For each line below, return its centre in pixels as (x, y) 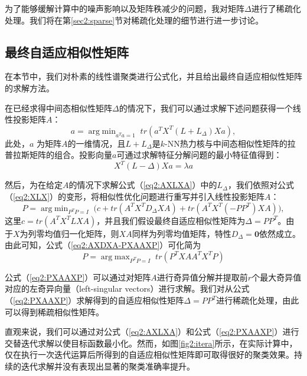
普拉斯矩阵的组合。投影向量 (58, 155)
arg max (115, 257)
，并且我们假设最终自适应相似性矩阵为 (171, 220)
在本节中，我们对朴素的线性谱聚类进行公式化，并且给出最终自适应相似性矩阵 (153, 76)
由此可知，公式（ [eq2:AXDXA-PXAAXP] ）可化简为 (103, 245)
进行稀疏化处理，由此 (258, 300)
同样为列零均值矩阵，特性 (182, 233)
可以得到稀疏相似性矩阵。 (54, 311)
